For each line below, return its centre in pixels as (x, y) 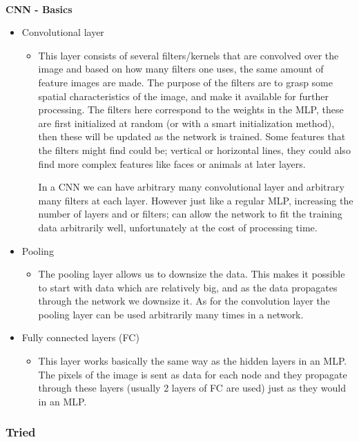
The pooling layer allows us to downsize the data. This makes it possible (192, 274)
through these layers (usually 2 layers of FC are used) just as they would (192, 388)
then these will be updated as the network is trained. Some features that (192, 136)
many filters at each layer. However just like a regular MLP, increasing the (196, 200)
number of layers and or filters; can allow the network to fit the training (190, 214)
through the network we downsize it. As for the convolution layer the (184, 301)
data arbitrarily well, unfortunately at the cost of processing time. (178, 227)
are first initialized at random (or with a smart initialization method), (186, 123)
